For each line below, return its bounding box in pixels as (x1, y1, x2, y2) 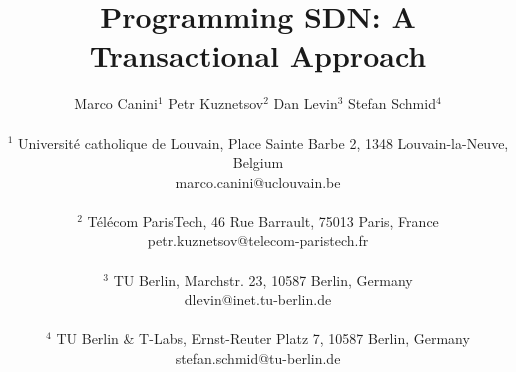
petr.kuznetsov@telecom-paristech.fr (147, 230, 369, 251)
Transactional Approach (89, 35, 427, 76)
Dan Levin (273, 93, 338, 114)
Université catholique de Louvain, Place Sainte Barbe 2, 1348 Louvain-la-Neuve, (18, 132, 509, 153)
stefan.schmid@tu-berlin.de (175, 348, 341, 369)
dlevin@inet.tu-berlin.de (184, 289, 332, 310)
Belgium (232, 152, 284, 173)
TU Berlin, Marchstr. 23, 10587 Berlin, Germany (113, 269, 413, 290)
